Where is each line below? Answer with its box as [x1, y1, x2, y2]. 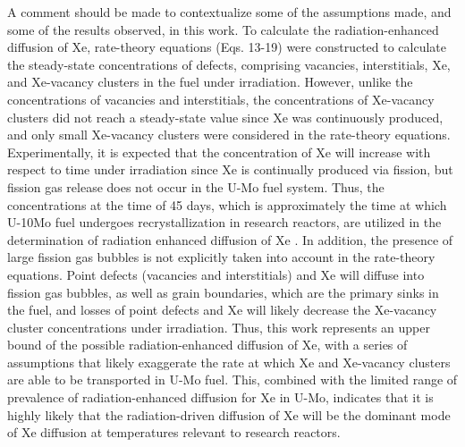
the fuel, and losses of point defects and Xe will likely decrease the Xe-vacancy [7, 300, 437, 319]
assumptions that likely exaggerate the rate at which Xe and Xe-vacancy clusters [7, 352, 451, 371]
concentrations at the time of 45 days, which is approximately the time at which [7, 195, 447, 214]
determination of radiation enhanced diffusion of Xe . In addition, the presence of [7, 230, 453, 249]
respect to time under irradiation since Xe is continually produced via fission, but [7, 160, 453, 179]
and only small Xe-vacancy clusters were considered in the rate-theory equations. [7, 125, 451, 144]
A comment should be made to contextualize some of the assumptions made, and [7, 3, 452, 21]
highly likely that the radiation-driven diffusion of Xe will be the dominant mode [7, 405, 451, 424]
